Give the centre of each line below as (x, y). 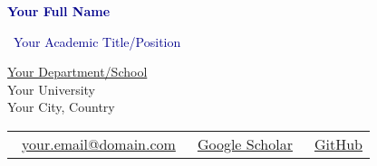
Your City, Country (61, 107)
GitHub (338, 143)
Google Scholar (245, 143)
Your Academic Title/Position (97, 41)
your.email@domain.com (99, 143)
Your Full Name (59, 11)
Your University (52, 89)
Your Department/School (77, 72)
